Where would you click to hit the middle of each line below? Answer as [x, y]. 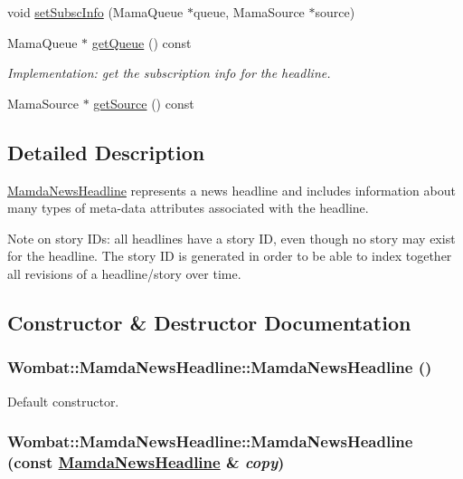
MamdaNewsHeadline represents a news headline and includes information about [231, 190]
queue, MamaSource [249, 12]
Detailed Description [106, 152]
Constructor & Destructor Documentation [209, 322]
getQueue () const [142, 42]
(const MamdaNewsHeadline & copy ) [146, 461]
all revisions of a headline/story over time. [124, 273]
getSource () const [144, 103]
